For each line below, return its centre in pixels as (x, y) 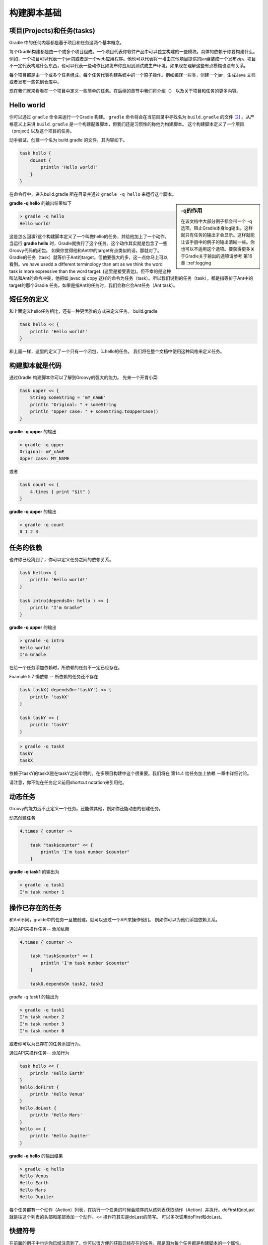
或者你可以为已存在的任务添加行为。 (46, 1044)
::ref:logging (199, 263)
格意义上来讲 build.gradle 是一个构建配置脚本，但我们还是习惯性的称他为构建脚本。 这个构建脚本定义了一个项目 (127, 124)
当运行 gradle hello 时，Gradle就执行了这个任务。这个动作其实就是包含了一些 (88, 244)
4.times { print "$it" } (60, 492)
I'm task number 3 (42, 1024)
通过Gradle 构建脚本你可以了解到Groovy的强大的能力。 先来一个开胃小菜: (84, 377)
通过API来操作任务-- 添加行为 (39, 1053)
